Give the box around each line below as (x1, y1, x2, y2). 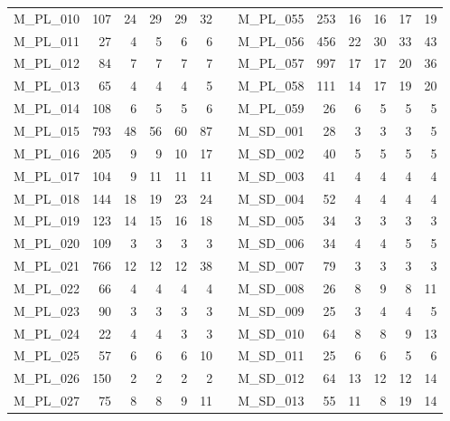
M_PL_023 (14, 301, 80, 320)
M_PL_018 (14, 188, 80, 207)
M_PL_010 (14, 8, 80, 27)
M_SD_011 (238, 346, 305, 365)
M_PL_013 (14, 76, 80, 95)
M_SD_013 (238, 391, 305, 410)
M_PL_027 (14, 391, 80, 410)
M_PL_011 (14, 31, 80, 50)
